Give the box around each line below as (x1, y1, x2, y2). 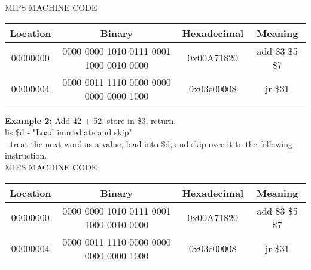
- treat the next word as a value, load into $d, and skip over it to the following (5, 137, 292, 150)
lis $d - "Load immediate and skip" (5, 126, 132, 138)
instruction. (5, 149, 47, 162)
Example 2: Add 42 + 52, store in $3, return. (5, 114, 176, 126)
